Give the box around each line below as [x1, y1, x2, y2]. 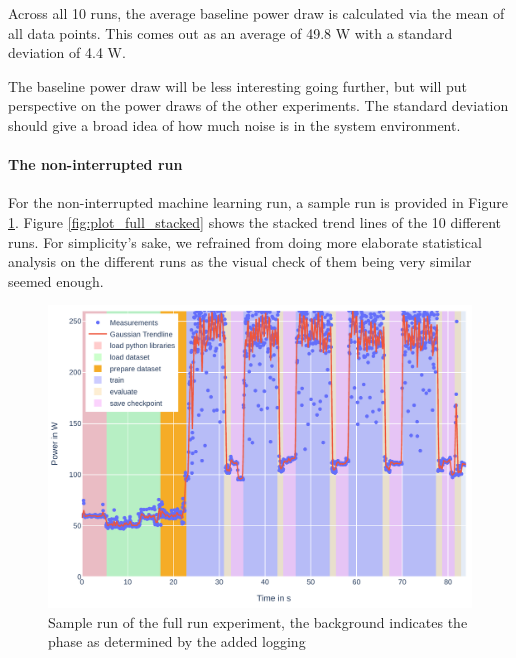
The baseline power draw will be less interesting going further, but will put [8, 75, 468, 96]
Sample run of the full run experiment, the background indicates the [48, 611, 468, 632]
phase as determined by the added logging [48, 631, 306, 652]
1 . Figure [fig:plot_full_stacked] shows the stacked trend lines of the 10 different [8, 211, 502, 232]
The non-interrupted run [8, 154, 183, 175]
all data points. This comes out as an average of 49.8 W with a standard [8, 22, 453, 43]
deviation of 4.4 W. [8, 42, 126, 63]
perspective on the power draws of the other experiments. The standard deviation [8, 95, 509, 116]
